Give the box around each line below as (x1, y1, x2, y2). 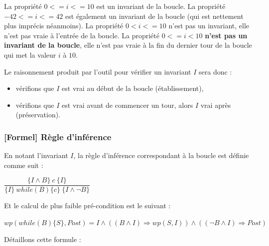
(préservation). (15, 109, 61, 120)
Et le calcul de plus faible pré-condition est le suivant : (4, 200, 171, 211)
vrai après (200, 99, 231, 110)
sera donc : (199, 66, 232, 77)
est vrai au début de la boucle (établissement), (62, 83, 204, 93)
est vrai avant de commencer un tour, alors (62, 99, 193, 110)
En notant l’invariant (4, 150, 68, 161)
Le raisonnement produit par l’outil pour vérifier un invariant (4, 66, 191, 77)
